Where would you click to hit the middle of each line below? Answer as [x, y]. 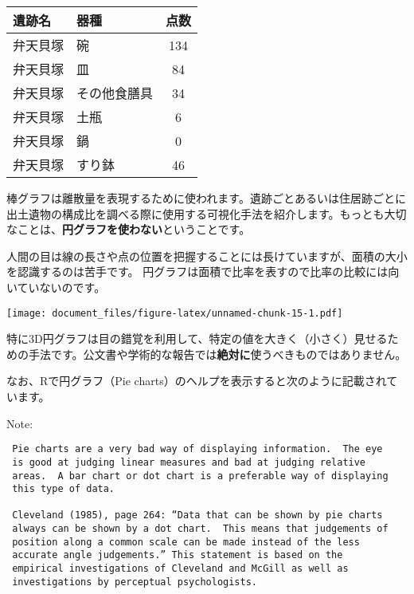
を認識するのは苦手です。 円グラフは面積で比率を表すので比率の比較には [197, 271]
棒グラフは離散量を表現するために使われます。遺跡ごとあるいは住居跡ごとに [206, 198]
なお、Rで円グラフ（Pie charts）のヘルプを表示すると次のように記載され [197, 381]
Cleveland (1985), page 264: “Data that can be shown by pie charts [197, 515]
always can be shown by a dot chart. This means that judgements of [200, 529]
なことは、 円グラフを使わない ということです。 [129, 229]
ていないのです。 [61, 287]
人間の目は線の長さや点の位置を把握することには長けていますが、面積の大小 [207, 256]
